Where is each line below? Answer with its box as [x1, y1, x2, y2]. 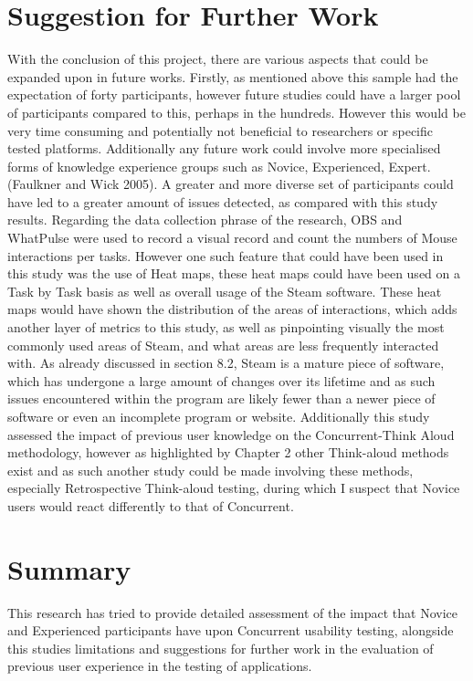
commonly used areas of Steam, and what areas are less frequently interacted [7, 335, 439, 354]
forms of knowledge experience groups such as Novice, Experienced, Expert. [7, 156, 431, 175]
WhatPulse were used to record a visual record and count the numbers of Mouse [7, 228, 457, 247]
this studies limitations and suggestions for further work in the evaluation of [7, 638, 434, 657]
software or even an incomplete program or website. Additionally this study [7, 407, 430, 425]
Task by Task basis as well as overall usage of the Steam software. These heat [7, 281, 442, 300]
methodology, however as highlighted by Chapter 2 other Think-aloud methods [7, 443, 449, 462]
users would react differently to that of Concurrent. [7, 496, 294, 515]
